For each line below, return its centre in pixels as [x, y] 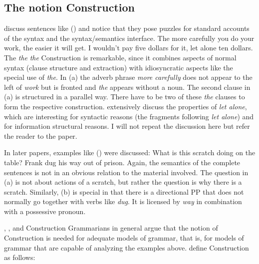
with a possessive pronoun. [45, 211]
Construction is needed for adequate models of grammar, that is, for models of [124, 238]
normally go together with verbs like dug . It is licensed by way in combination [123, 201]
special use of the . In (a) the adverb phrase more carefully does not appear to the [128, 77]
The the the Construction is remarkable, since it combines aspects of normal [120, 57]
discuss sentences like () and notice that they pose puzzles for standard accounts [127, 28]
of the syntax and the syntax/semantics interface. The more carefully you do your [129, 38]
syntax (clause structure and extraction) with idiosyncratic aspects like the [119, 67]
